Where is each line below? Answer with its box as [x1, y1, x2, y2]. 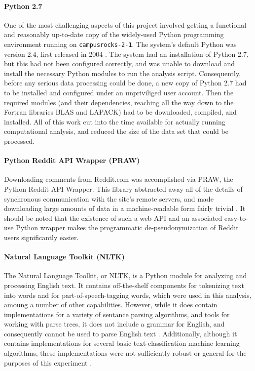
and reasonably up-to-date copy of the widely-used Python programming [4, 29, 224, 40]
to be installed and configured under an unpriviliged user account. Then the [4, 87, 234, 98]
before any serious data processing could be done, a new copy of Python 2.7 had [4, 78, 247, 88]
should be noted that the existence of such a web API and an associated [4, 212, 222, 223]
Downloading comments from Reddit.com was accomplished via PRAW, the [4, 174, 233, 184]
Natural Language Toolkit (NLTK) [4, 251, 125, 262]
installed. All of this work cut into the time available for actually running [4, 116, 225, 126]
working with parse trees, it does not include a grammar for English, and [4, 319, 225, 329]
